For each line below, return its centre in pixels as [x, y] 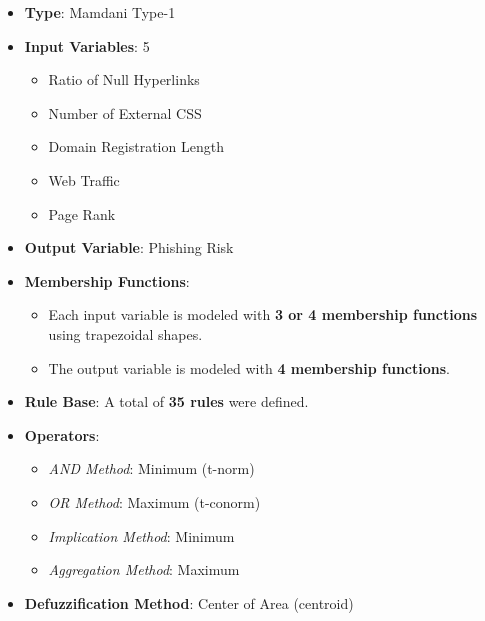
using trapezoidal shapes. [125, 333]
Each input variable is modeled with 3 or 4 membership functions [263, 314]
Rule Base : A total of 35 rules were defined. [166, 401]
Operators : [62, 434]
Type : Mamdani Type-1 [100, 12]
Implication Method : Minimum [141, 535]
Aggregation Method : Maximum [144, 569]
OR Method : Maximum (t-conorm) [154, 501]
